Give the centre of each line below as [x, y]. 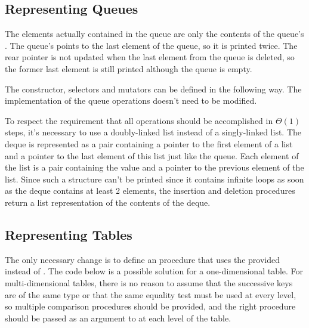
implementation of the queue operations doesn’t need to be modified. [131, 100]
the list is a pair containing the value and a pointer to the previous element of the [154, 167]
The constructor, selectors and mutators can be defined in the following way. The [153, 89]
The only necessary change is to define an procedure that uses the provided [142, 259]
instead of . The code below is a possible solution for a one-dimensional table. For [154, 271]
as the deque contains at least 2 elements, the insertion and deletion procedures [150, 191]
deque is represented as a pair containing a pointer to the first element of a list [149, 143]
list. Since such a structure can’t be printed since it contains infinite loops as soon [154, 179]
